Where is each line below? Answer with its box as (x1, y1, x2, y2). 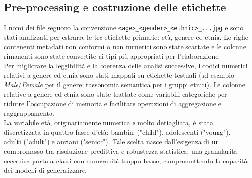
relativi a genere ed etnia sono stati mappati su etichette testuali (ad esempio (4, 70, 235, 80)
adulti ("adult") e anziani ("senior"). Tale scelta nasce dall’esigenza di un (4, 136, 219, 146)
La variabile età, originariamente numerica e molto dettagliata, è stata (4, 117, 213, 128)
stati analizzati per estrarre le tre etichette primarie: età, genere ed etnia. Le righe (4, 32, 249, 42)
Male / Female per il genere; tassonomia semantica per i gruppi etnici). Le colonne (4, 79, 245, 89)
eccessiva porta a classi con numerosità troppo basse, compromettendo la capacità (4, 155, 248, 165)
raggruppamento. (4, 108, 54, 118)
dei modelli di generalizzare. (4, 165, 87, 175)
